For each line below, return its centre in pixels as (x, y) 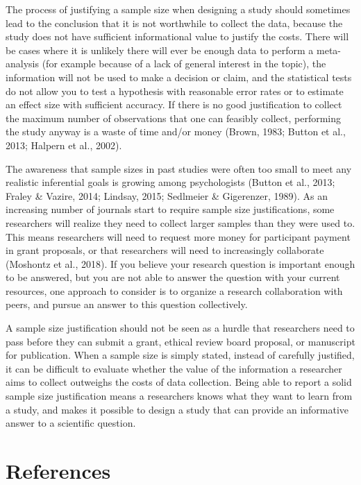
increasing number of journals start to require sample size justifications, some (170, 209)
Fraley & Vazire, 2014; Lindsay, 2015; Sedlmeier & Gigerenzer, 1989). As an (167, 195)
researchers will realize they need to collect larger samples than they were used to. (180, 222)
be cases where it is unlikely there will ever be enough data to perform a (160, 50)
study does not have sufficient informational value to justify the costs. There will (177, 36)
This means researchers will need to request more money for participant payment (178, 236)
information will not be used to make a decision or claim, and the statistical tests (179, 77)
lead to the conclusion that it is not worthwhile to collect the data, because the (174, 23)
